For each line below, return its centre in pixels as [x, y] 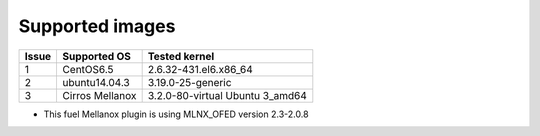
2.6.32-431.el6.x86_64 [200, 69]
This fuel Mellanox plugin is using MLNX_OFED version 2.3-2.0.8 [176, 114]
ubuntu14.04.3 [96, 82]
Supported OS [97, 56]
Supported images [97, 26]
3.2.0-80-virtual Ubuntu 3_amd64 [227, 95]
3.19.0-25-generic [189, 82]
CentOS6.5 [88, 69]
